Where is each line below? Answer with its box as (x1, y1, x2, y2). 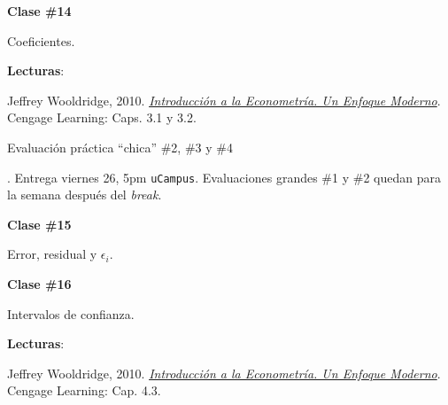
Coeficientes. (7, 31, 75, 50)
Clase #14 (7, 2, 72, 19)
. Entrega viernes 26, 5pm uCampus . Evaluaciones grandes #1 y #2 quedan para (7, 167, 441, 186)
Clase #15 (7, 214, 72, 233)
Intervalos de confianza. (7, 304, 135, 323)
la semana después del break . (7, 185, 162, 204)
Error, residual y (7, 245, 97, 263)
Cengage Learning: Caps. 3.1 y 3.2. (7, 108, 197, 127)
